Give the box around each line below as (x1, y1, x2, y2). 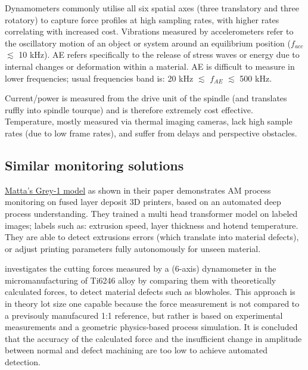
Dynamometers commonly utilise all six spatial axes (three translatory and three (5, 2, 299, 14)
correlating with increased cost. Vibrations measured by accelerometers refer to (5, 25, 294, 38)
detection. (5, 356, 41, 368)
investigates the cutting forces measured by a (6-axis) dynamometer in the (5, 262, 276, 275)
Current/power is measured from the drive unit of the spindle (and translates (5, 92, 287, 104)
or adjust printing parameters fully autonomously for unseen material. (5, 242, 261, 254)
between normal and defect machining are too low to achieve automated (5, 344, 268, 356)
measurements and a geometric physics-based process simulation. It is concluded (5, 321, 298, 333)
